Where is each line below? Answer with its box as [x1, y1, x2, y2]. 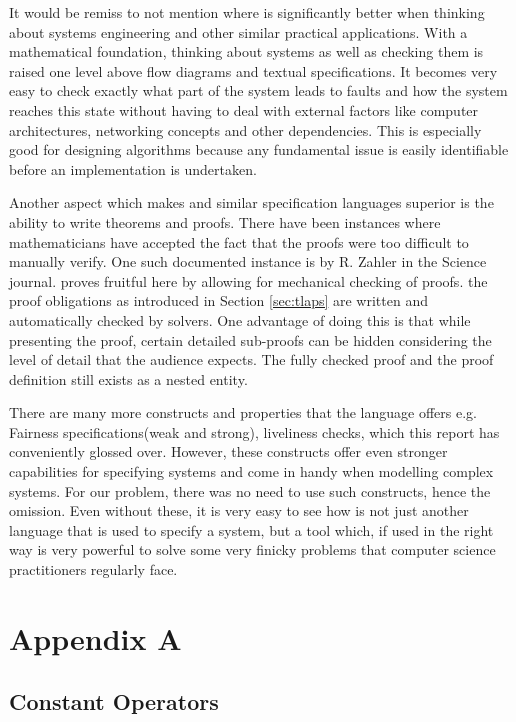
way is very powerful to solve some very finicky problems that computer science [9, 539, 496, 560]
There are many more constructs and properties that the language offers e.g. [9, 402, 477, 423]
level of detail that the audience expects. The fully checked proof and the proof [9, 349, 494, 370]
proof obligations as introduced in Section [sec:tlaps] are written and [9, 290, 428, 311]
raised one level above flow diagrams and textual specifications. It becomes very [9, 60, 498, 81]
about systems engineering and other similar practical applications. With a [9, 21, 468, 42]
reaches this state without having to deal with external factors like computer [9, 99, 479, 120]
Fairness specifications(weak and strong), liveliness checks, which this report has [9, 421, 500, 442]
